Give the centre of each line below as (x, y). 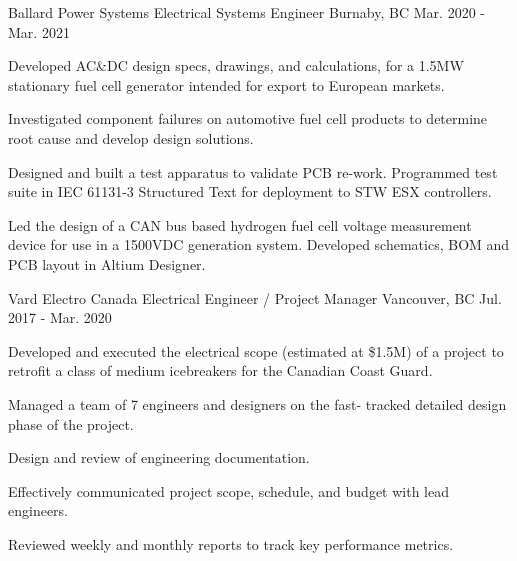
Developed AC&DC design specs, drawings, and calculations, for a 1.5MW (236, 65)
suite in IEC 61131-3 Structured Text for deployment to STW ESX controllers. (250, 191)
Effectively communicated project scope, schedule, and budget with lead (228, 490)
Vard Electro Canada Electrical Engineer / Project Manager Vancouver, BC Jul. (255, 297)
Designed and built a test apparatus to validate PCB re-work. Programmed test (253, 171)
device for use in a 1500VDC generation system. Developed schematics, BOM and (259, 244)
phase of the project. (71, 423)
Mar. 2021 (39, 31)
